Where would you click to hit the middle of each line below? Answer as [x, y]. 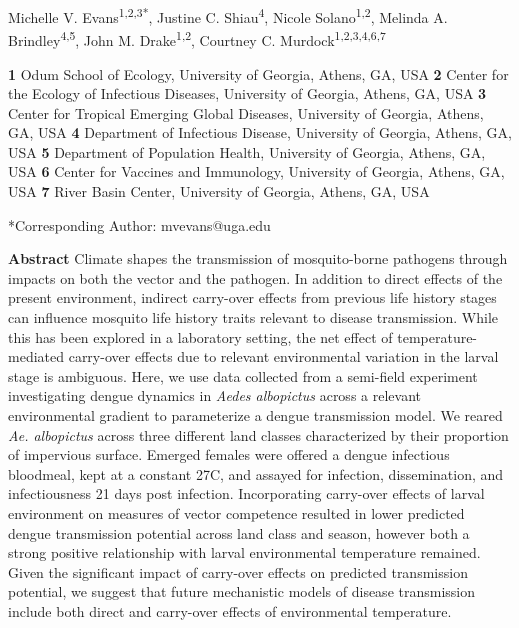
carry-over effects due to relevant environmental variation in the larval [283, 356]
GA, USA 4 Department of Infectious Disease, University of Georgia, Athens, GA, [260, 132]
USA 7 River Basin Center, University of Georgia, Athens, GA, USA [219, 191]
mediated [36, 356]
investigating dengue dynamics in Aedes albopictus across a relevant [214, 395]
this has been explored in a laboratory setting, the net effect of [200, 336]
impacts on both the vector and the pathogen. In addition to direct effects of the [255, 277]
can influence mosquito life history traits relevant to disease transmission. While [253, 317]
